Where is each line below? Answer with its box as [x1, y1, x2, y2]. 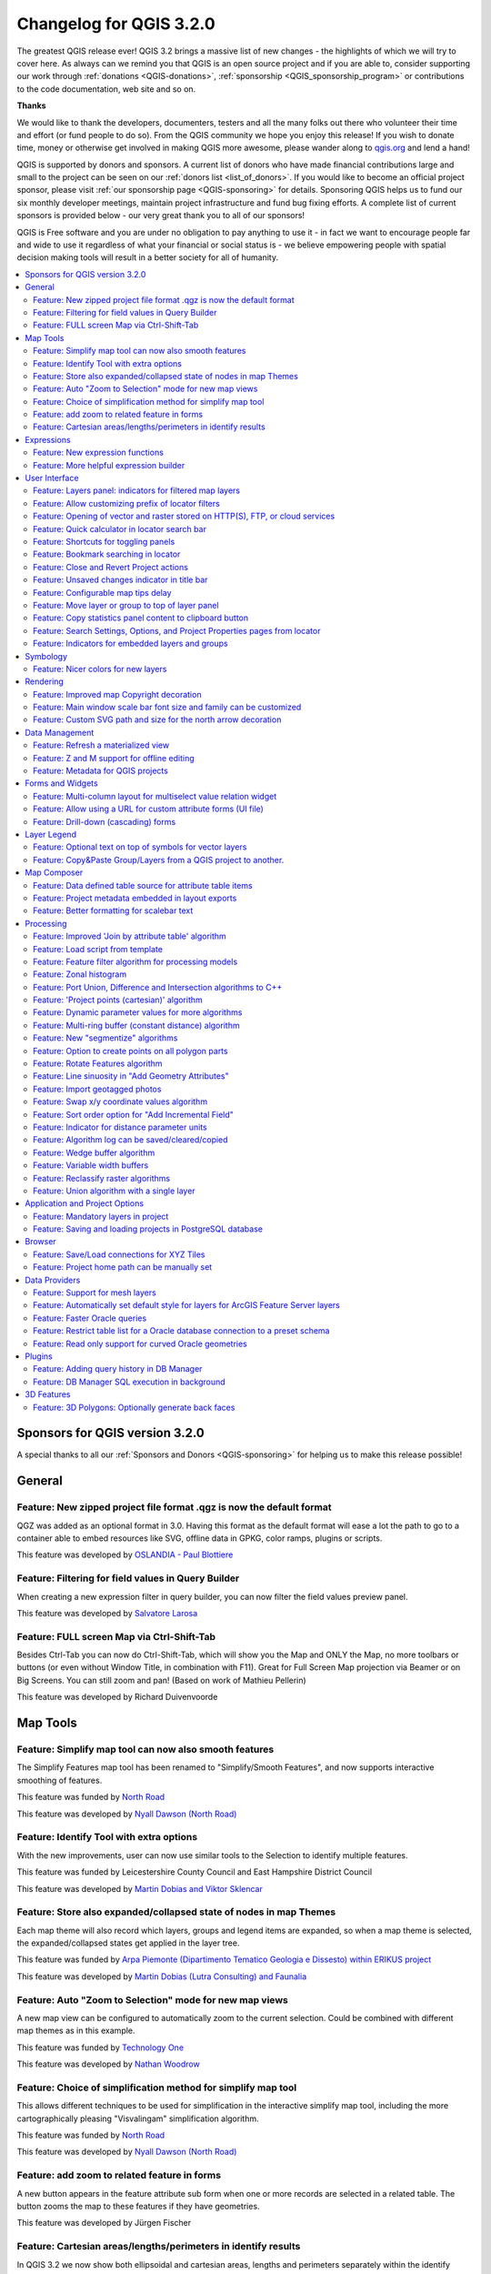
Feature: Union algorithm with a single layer [33, 1185, 195, 1196]
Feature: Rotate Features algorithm [33, 1058, 163, 1069]
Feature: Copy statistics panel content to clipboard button [33, 612, 249, 623]
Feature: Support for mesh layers [33, 1287, 156, 1298]
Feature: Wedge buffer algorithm [33, 1147, 155, 1158]
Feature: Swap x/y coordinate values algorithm [33, 1096, 208, 1107]
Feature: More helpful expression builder [33, 459, 185, 470]
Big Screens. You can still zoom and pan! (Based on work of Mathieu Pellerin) [16, 1675, 306, 1685]
